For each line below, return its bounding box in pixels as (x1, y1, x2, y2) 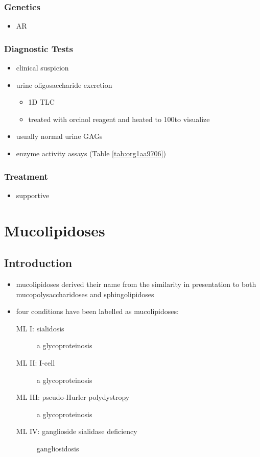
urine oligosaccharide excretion (16, 79, 112, 90)
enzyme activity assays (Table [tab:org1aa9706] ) (16, 148, 166, 158)
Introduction (4, 255, 73, 271)
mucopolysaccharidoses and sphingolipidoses (16, 288, 154, 299)
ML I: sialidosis (16, 323, 64, 333)
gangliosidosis (36, 443, 79, 453)
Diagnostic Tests (4, 42, 73, 55)
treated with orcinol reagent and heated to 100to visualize (28, 113, 210, 124)
